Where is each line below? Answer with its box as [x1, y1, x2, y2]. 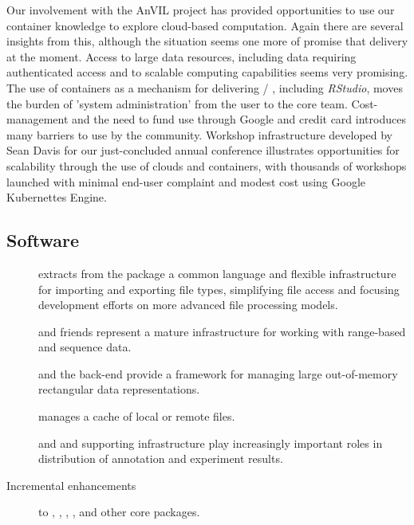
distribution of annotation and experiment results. [38, 450, 283, 467]
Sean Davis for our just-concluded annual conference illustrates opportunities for [6, 142, 400, 159]
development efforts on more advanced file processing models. [38, 296, 338, 313]
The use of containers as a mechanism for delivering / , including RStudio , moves [6, 79, 403, 96]
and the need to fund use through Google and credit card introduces [72, 111, 406, 127]
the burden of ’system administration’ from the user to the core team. [6, 95, 348, 112]
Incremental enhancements [6, 476, 136, 493]
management [6, 111, 69, 127]
